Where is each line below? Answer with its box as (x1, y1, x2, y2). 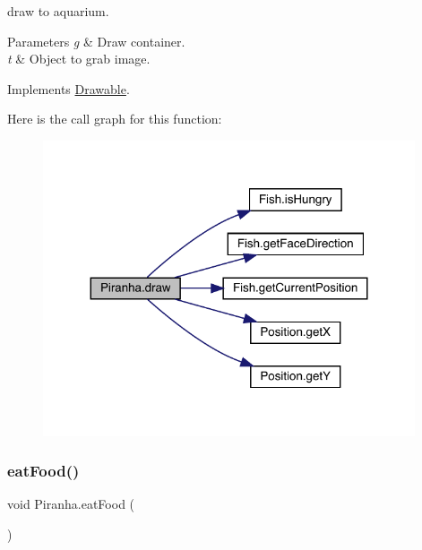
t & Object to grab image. (7, 49, 151, 68)
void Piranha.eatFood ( (7, 494, 135, 513)
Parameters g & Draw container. (7, 31, 185, 50)
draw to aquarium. (7, 2, 109, 20)
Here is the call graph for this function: (7, 109, 222, 128)
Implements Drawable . (7, 79, 130, 98)
